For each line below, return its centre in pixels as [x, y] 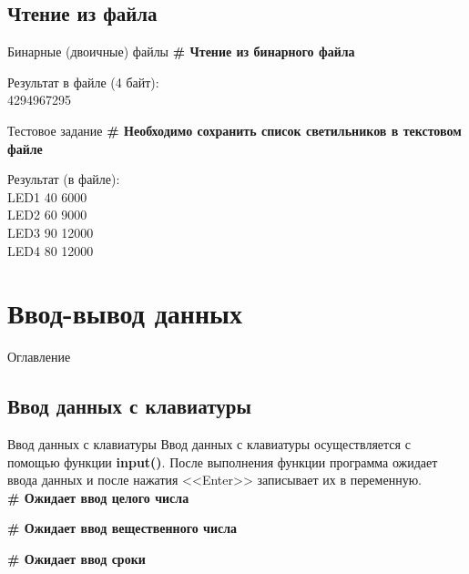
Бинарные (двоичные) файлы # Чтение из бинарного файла [181, 51]
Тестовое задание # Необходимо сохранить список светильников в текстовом [234, 130]
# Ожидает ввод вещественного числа [122, 528]
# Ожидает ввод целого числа [98, 497]
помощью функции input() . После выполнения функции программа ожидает [223, 461]
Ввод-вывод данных [125, 313]
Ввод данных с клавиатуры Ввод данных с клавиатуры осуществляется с [209, 444]
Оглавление [39, 357]
